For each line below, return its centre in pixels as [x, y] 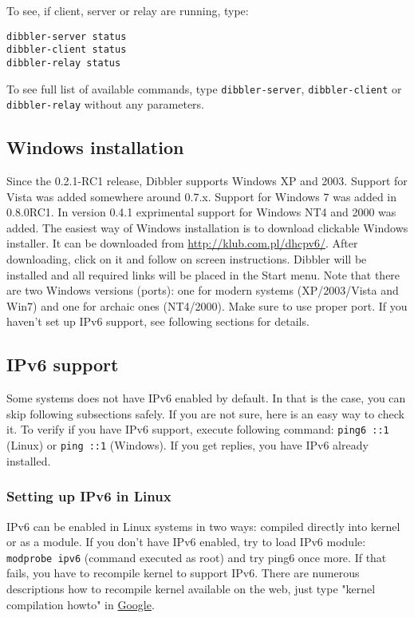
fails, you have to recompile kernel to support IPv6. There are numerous [183, 573]
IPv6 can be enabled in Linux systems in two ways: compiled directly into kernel [203, 526]
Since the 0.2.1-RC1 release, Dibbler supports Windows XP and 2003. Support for [207, 181]
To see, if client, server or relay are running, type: [128, 10]
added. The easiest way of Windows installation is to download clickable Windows [207, 227]
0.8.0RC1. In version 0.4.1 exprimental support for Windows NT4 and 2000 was [201, 212]
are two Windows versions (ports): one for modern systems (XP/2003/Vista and [203, 290]
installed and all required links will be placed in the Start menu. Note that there [203, 274]
